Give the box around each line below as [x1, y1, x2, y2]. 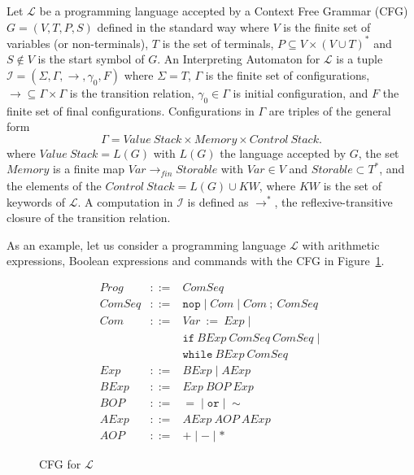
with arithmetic [302, 236, 380, 253]
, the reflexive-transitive [274, 193, 393, 210]
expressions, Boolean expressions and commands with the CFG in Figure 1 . [7, 252, 385, 269]
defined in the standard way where [97, 18, 269, 35]
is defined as [187, 193, 249, 210]
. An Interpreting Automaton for [157, 50, 320, 68]
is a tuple [336, 50, 383, 68]
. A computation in [77, 193, 173, 210]
